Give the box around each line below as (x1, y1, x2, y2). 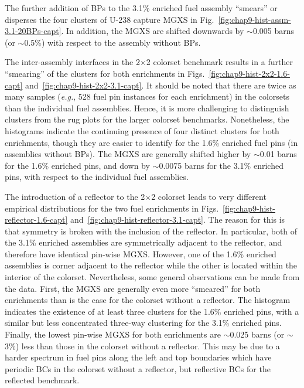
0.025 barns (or (230, 328, 285, 341)
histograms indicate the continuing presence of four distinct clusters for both (5, 124, 279, 137)
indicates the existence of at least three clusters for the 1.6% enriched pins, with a (5, 305, 299, 317)
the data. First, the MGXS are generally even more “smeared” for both (5, 282, 261, 294)
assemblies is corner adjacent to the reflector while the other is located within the (5, 259, 298, 271)
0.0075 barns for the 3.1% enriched (159, 159, 283, 171)
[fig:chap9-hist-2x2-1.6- (209, 67, 290, 79)
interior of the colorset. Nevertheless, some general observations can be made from (5, 271, 300, 283)
